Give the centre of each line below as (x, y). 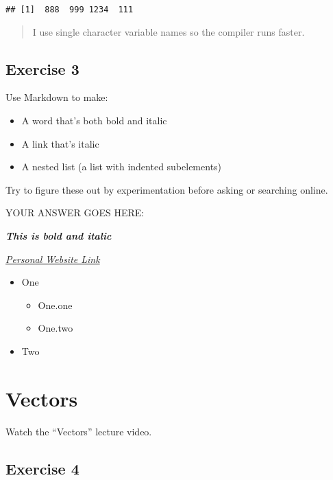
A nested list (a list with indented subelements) (122, 167)
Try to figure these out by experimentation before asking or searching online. (167, 189)
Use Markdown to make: (57, 97)
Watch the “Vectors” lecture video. (79, 431)
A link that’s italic (60, 143)
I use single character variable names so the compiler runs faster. (169, 31)
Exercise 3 (42, 68)
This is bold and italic (59, 236)
